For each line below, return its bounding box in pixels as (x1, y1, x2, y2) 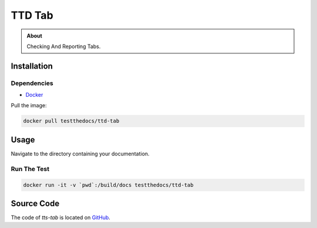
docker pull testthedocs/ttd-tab (23, 118, 120, 124)
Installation (11, 61, 53, 71)
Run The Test (11, 165, 50, 173)
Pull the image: (11, 102, 47, 109)
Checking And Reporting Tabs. (26, 43, 101, 50)
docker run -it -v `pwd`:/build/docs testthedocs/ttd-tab (23, 182, 194, 188)
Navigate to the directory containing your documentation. (11, 150, 150, 157)
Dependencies (11, 79, 54, 87)
